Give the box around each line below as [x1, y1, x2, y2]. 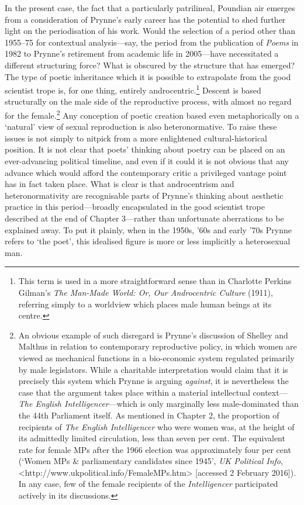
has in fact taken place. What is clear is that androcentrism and [5, 178, 234, 190]
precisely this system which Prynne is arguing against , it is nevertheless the [18, 375, 289, 387]
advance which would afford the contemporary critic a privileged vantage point [5, 166, 287, 178]
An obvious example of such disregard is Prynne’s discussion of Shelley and [18, 328, 288, 341]
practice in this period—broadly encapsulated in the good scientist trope [5, 200, 265, 213]
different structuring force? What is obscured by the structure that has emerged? [5, 58, 295, 71]
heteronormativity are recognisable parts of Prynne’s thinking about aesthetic [5, 189, 284, 201]
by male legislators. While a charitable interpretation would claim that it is [18, 363, 288, 375]
